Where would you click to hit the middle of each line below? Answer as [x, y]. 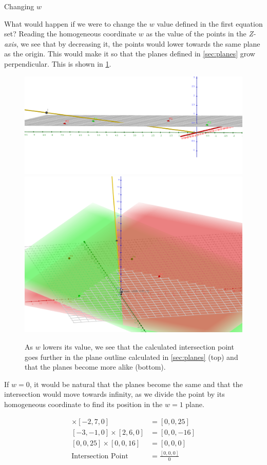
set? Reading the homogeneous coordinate [70, 34]
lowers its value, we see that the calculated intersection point [138, 346]
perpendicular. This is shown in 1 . [58, 63]
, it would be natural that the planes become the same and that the [136, 384]
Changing [19, 6]
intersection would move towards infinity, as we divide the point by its [115, 394]
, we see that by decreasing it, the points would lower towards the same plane [138, 43]
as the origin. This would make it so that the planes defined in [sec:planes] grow [130, 54]
